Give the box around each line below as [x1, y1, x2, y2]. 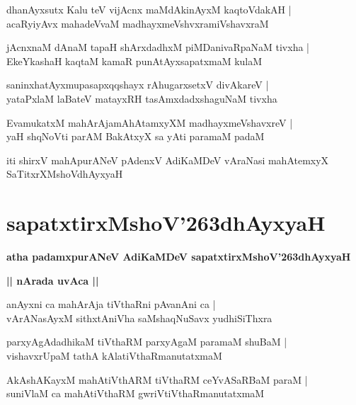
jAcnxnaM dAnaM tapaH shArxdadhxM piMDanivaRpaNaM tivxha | [6, 40, 309, 55]
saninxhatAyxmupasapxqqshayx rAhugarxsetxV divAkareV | [6, 77, 269, 92]
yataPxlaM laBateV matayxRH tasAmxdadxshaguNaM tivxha [6, 91, 277, 105]
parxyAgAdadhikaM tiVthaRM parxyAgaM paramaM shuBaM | [6, 334, 287, 349]
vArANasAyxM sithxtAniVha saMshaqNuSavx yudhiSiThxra [6, 310, 272, 325]
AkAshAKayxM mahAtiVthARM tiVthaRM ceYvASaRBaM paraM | [6, 372, 308, 387]
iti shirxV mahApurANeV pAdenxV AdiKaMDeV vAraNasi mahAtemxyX [6, 152, 329, 167]
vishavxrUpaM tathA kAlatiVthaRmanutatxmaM [6, 348, 222, 363]
